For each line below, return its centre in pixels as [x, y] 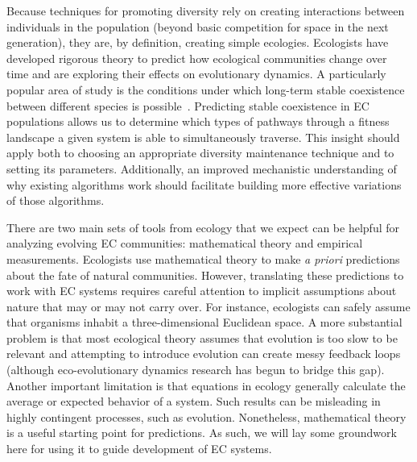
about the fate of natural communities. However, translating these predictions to [205, 275]
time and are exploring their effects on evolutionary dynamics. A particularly [196, 74]
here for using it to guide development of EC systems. [139, 449]
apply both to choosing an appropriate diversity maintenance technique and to [200, 153]
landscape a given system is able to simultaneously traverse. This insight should [203, 137]
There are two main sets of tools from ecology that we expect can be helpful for [203, 227]
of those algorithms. [56, 200]
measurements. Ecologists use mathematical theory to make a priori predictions [203, 258]
